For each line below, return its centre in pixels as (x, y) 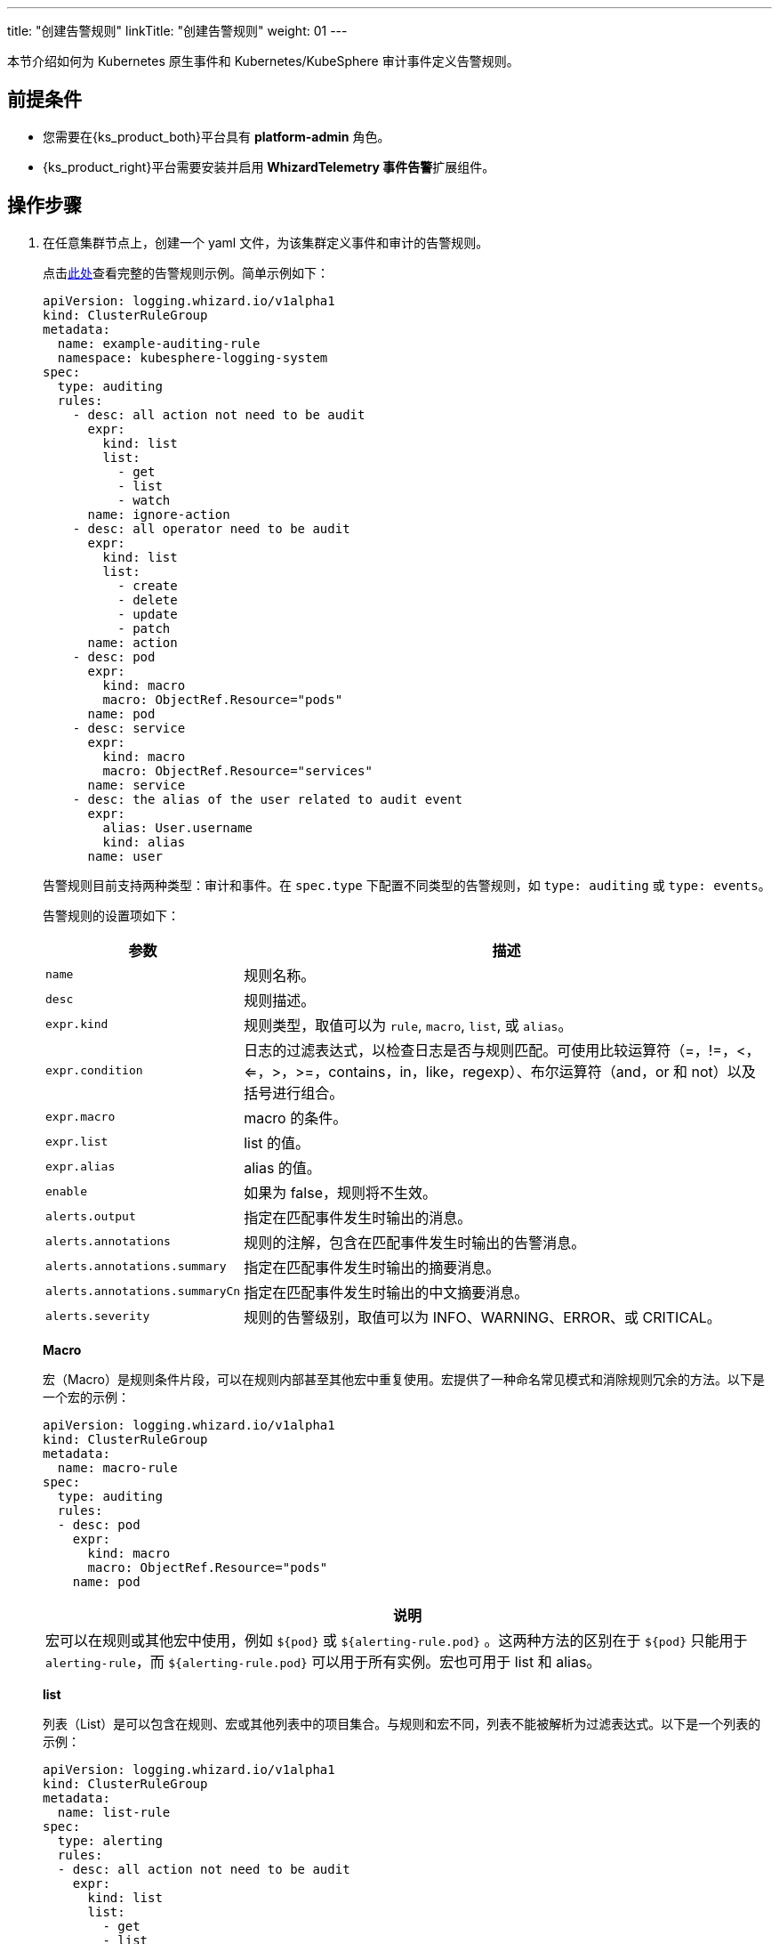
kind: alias (144, 842)
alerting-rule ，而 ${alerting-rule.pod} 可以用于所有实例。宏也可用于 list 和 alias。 (323, 1661)
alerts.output (91, 1217)
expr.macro (80, 1117)
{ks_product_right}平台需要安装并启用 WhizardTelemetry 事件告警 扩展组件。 (269, 166)
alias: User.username (178, 827)
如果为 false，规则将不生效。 (340, 1192)
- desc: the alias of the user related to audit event (268, 799)
